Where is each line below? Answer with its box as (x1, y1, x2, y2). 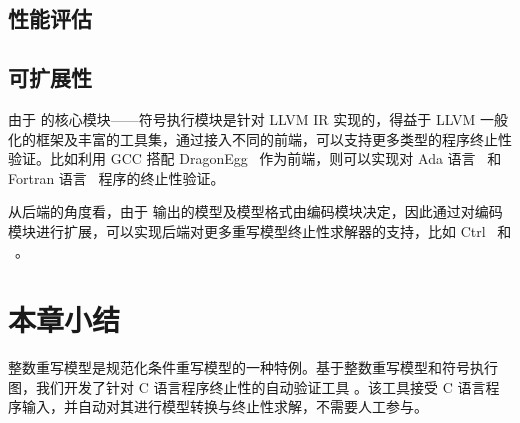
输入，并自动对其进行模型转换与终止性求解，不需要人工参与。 (21, 396, 428, 417)
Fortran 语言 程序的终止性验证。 (8, 167, 225, 188)
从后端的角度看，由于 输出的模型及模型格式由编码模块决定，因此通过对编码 (8, 201, 503, 222)
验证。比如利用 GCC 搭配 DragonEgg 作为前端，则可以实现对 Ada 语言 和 (8, 148, 502, 169)
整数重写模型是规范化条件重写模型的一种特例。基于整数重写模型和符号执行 (8, 357, 498, 378)
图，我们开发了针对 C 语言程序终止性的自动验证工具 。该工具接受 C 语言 (8, 376, 486, 397)
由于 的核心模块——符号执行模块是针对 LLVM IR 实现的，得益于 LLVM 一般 (8, 108, 508, 129)
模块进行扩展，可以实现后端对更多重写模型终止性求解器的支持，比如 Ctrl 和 (8, 220, 512, 241)
